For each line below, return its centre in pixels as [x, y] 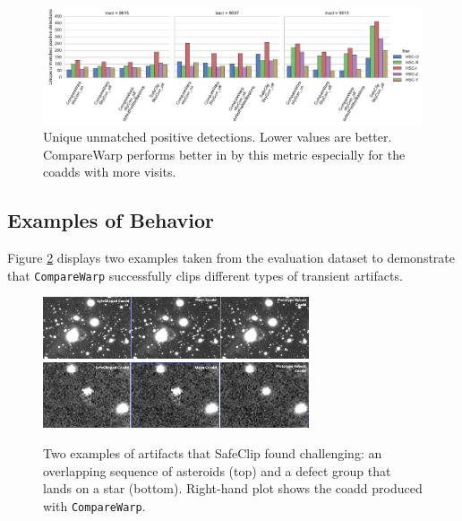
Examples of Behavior [111, 220]
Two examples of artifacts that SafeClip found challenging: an [213, 452]
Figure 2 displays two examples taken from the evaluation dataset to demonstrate [231, 258]
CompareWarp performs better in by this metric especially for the [224, 154]
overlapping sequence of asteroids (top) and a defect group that [217, 470]
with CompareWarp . [94, 505]
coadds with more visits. [110, 172]
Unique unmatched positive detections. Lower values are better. [218, 137]
